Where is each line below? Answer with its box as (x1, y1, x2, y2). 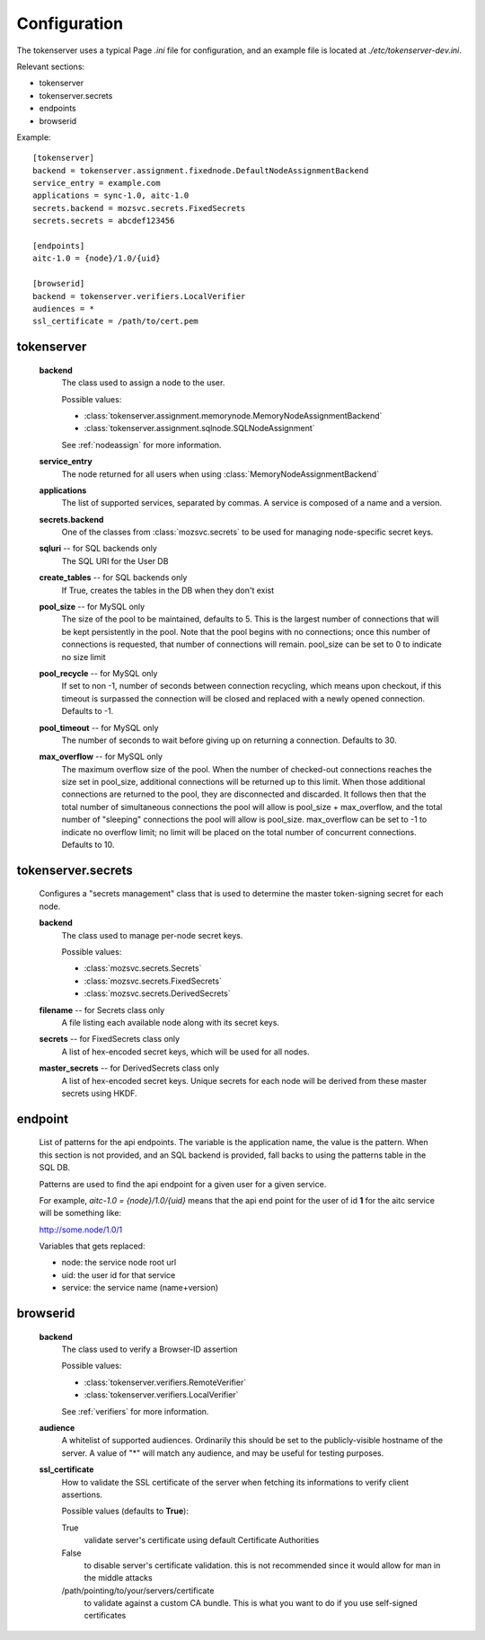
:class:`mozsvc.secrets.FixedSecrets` (84, 975, 222, 986)
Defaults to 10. (61, 840, 115, 851)
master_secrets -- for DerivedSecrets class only (39, 1062, 220, 1073)
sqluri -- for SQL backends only (39, 543, 157, 554)
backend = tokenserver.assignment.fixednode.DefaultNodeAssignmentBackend (32, 165, 369, 175)
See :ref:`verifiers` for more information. (61, 1406, 209, 1416)
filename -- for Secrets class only (39, 1004, 165, 1015)
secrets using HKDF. (61, 1088, 138, 1098)
